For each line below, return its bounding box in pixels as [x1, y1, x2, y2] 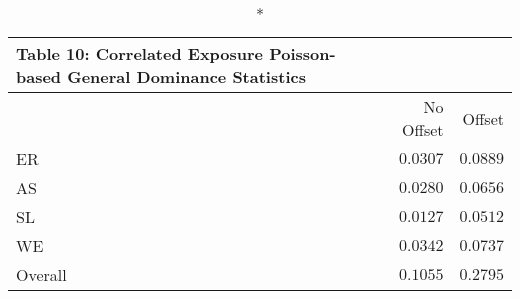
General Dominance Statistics [67, 65, 306, 88]
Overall [16, 263, 67, 286]
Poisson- [269, 42, 336, 65]
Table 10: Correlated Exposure [16, 42, 264, 65]
